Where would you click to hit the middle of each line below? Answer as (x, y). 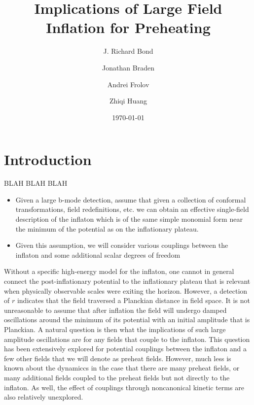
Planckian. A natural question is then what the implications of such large (115, 329)
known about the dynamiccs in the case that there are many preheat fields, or (122, 368)
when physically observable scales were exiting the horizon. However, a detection (126, 290)
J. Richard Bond (128, 51)
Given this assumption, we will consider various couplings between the (122, 245)
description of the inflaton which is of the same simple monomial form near (129, 219)
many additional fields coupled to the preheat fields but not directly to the (117, 377)
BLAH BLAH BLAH (36, 183)
